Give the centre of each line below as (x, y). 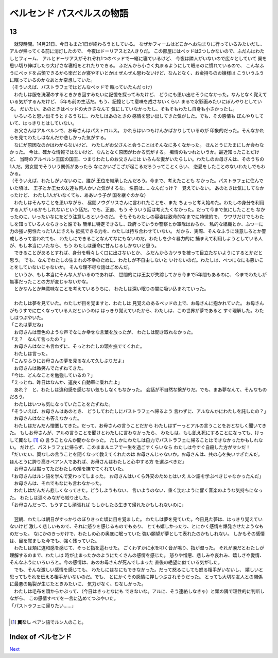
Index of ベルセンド (41, 637)
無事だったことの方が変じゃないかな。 (50, 281)
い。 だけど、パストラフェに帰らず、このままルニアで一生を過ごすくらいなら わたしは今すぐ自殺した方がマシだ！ (130, 447)
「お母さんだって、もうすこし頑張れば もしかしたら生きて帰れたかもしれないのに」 (98, 505)
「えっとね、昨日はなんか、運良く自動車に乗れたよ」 (66, 382)
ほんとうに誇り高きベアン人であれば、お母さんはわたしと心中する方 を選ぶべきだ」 (98, 461)
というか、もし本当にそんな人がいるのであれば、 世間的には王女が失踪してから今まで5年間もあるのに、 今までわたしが (140, 274)
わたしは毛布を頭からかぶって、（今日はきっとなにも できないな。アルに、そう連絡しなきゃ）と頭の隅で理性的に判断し (139, 591)
